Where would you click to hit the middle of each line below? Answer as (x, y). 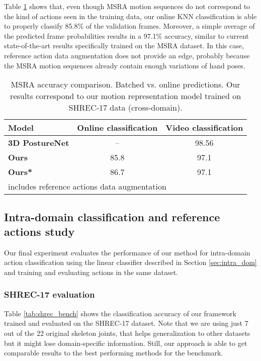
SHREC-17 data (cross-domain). (125, 108)
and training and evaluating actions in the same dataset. (91, 272)
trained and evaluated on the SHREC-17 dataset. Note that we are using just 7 (126, 323)
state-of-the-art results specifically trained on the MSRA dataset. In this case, (124, 46)
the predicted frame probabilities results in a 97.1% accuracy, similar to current (126, 35)
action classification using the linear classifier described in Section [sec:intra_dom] (130, 262)
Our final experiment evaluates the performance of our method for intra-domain (127, 252)
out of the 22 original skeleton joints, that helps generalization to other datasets (127, 333)
